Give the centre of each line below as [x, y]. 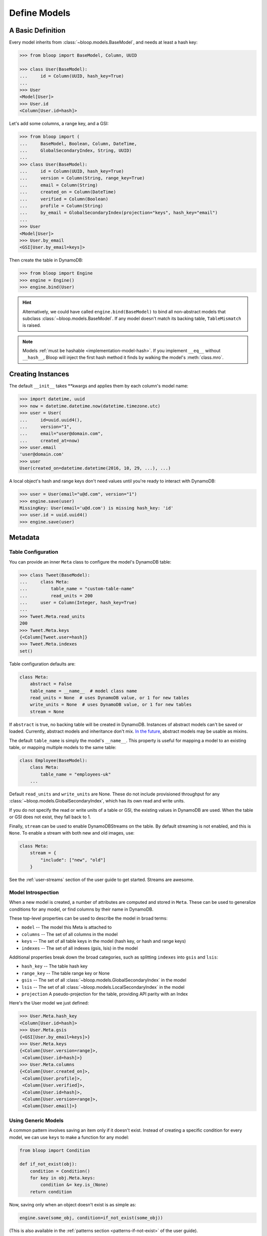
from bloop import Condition [55, 1150]
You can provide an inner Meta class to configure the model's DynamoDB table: [90, 562]
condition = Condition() [60, 1171]
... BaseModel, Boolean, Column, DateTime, [78, 144]
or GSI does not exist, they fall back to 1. [50, 817]
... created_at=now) [50, 441]
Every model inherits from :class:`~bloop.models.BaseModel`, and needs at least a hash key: [103, 43]
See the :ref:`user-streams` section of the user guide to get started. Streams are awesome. [102, 880]
